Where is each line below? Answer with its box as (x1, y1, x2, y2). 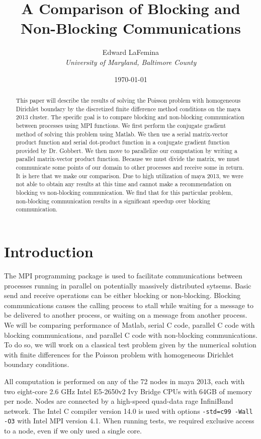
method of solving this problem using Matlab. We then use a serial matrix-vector (16, 129, 228, 138)
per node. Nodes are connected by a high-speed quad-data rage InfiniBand (4, 396, 233, 406)
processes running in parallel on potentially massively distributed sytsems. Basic (4, 280, 251, 290)
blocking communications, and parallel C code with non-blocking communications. (4, 329, 257, 340)
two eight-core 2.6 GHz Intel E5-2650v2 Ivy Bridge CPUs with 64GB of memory (4, 386, 252, 396)
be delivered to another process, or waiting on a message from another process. (4, 310, 247, 320)
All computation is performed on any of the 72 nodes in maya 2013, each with (4, 376, 245, 386)
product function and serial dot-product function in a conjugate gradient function (16, 138, 230, 147)
